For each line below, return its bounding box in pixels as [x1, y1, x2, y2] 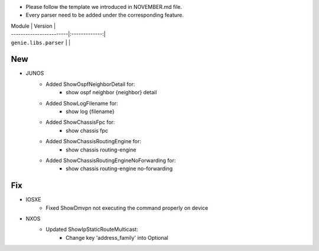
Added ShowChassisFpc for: [45, 118, 115, 126]
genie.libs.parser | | [11, 39, 71, 46]
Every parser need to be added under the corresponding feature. [25, 12, 184, 19]
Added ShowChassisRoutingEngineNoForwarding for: [45, 157, 176, 164]
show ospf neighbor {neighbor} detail [66, 89, 157, 96]
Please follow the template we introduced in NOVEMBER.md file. [25, 4, 183, 10]
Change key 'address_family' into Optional [66, 234, 168, 241]
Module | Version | [11, 22, 56, 29]
